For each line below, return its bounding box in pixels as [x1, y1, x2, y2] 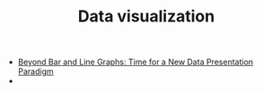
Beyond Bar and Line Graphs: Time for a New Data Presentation [17, 56, 254, 68]
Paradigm [17, 66, 54, 77]
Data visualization [77, 6, 215, 27]
